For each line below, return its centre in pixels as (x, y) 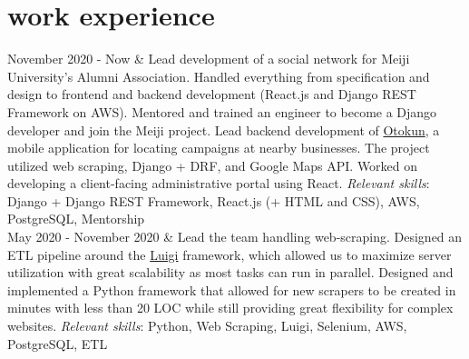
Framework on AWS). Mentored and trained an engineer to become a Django (222, 111)
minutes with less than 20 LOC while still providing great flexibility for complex (230, 308)
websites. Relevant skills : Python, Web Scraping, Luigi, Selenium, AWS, (207, 326)
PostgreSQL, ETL (58, 343)
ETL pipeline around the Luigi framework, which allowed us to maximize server (230, 254)
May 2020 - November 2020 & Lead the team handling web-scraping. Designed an (235, 237)
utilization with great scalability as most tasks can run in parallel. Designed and (230, 272)
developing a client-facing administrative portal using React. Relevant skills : (219, 183)
